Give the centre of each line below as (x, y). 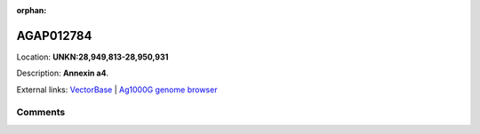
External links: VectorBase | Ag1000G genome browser (117, 90)
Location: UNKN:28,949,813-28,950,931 (92, 57)
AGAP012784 (54, 35)
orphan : (32, 10)
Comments (41, 113)
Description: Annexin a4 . (63, 73)
